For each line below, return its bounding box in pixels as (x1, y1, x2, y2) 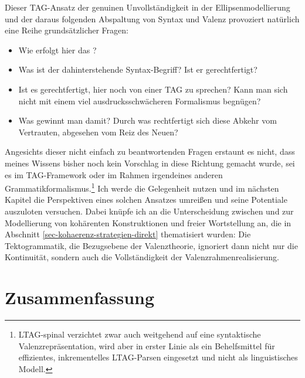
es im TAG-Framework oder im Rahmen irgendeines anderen (5, 168, 223, 181)
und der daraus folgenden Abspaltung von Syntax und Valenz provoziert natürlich (5, 12, 300, 25)
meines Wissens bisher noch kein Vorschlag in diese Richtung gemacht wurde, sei (5, 156, 295, 169)
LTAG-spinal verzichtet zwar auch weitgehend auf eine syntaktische (18, 328, 261, 340)
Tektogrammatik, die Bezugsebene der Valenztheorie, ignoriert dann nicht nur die (5, 239, 298, 251)
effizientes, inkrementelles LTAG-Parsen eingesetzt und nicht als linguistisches (18, 351, 298, 363)
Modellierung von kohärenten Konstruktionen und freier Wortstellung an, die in (5, 216, 292, 229)
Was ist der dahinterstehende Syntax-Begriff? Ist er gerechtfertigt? (18, 63, 257, 76)
